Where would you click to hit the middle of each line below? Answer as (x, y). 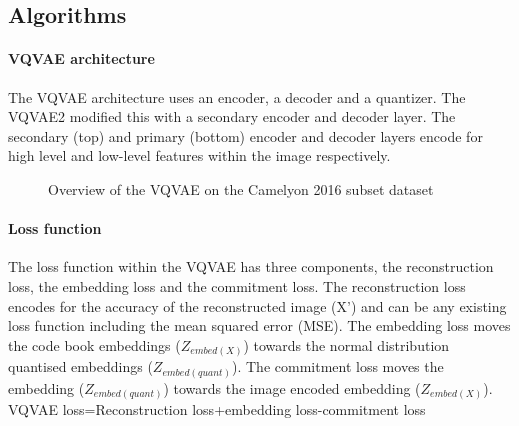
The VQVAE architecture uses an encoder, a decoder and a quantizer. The (237, 96)
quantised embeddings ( (80, 366)
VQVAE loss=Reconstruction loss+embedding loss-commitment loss (217, 409)
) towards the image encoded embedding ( (292, 387)
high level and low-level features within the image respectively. (199, 155)
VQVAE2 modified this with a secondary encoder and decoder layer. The (232, 116)
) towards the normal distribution (346, 344)
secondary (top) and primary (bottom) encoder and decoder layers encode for (245, 135)
